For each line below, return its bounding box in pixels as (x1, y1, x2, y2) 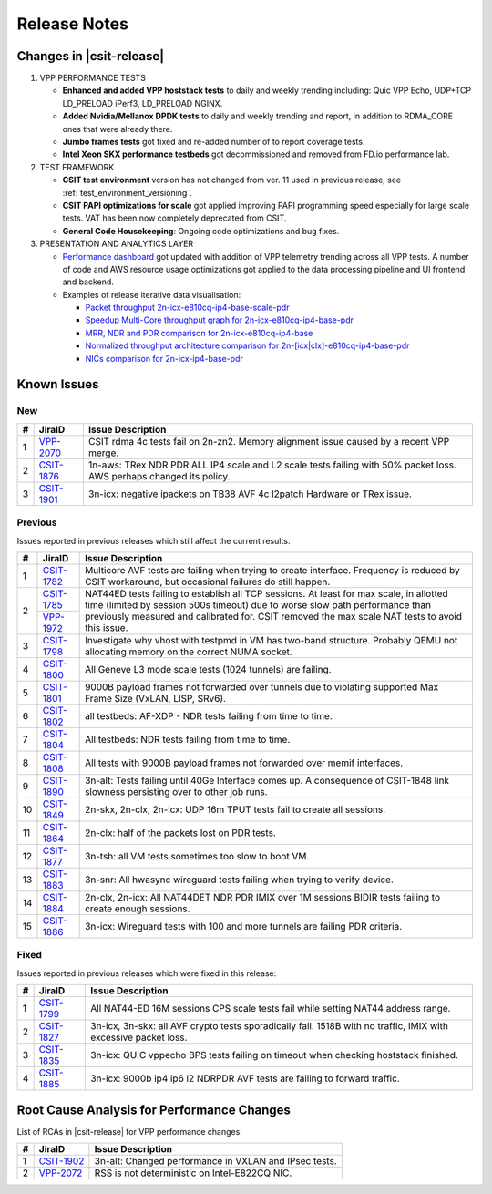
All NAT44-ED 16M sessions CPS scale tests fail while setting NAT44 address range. (90, 1003, 451, 1015)
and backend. (62, 276, 114, 287)
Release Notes (16, 14, 129, 34)
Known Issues (16, 376, 99, 392)
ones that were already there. (62, 123, 173, 134)
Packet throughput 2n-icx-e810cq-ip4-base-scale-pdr (85, 302, 290, 314)
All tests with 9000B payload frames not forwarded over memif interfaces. (85, 757, 404, 769)
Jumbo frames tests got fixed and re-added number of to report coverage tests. (62, 137, 365, 148)
